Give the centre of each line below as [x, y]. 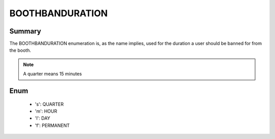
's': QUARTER [49, 104]
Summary [25, 31]
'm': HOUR [46, 111]
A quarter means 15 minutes [52, 74]
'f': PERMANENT [52, 125]
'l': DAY [43, 118]
